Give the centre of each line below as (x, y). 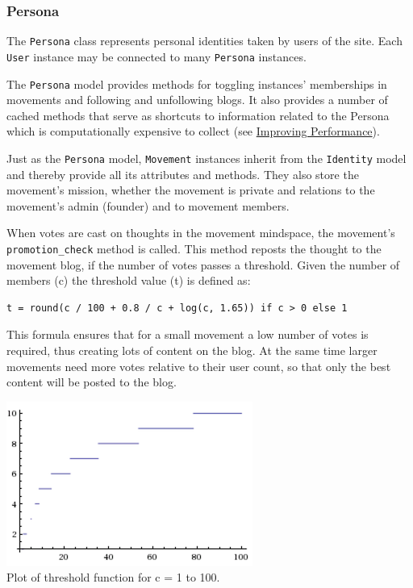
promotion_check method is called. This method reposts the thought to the (194, 248)
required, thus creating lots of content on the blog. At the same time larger (192, 350)
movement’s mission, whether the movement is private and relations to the (191, 190)
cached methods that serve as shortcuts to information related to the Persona (198, 115)
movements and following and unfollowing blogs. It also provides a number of (197, 100)
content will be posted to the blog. (92, 382)
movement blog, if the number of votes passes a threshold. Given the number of (203, 264)
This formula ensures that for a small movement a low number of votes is (188, 334)
